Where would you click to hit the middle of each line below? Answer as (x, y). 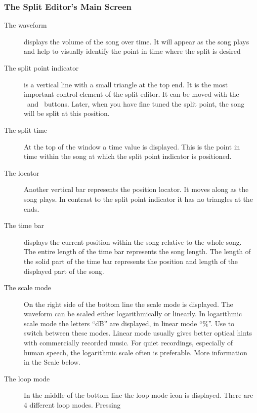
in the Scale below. (52, 362)
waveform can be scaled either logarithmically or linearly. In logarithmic (133, 314)
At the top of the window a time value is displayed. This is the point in (132, 146)
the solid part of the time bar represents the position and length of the (131, 261)
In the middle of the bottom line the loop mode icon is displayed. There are (138, 395)
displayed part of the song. (64, 271)
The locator (22, 172)
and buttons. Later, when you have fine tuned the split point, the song (136, 103)
